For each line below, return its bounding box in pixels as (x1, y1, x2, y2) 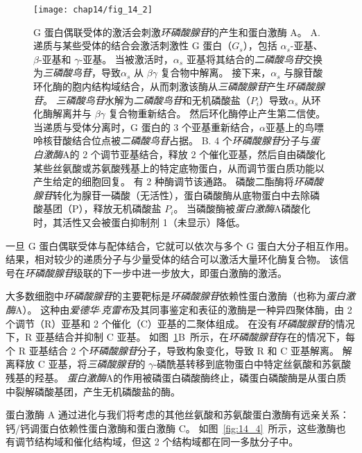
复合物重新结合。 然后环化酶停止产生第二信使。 (108, 106, 326, 121)
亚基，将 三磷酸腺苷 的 (48, 357, 146, 371)
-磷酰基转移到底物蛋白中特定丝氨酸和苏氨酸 (153, 357, 352, 371)
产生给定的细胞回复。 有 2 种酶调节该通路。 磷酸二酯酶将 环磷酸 (33, 174, 323, 189)
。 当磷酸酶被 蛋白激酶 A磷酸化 (173, 201, 311, 216)
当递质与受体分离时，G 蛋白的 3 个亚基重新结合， (33, 119, 259, 134)
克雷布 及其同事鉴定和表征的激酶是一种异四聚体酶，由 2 (101, 302, 352, 316)
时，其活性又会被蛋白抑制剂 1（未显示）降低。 (33, 214, 245, 229)
